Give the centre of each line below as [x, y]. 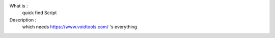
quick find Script [39, 13]
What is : [19, 6]
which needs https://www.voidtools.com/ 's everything [80, 27]
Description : [23, 19]
